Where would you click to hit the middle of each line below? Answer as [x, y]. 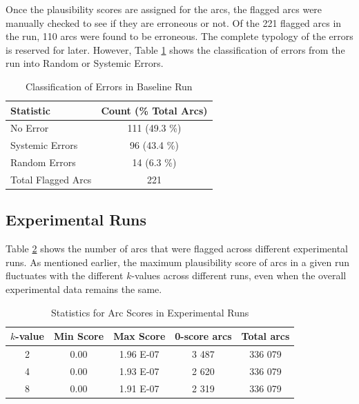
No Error [30, 128]
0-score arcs [203, 336]
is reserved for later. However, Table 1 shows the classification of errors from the [175, 49]
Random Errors [43, 162]
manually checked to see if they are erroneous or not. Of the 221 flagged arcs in [174, 22]
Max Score [139, 336]
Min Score [79, 336]
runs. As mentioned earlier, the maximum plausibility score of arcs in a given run [178, 262]
